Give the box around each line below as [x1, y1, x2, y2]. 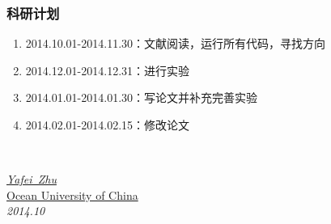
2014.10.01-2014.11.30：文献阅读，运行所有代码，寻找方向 [25, 35, 326, 52]
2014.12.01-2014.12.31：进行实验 [25, 61, 190, 78]
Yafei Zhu [6, 171, 57, 188]
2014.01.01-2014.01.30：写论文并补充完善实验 [25, 89, 258, 106]
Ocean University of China [6, 186, 138, 203]
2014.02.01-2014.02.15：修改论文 [25, 116, 190, 133]
